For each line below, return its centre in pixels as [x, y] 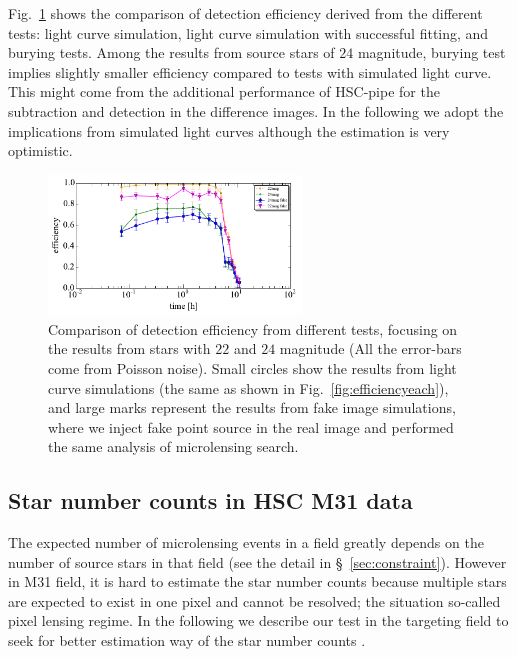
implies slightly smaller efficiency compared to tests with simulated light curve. [250, 71]
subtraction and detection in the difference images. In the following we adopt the [256, 110]
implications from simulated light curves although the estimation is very [229, 130]
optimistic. [40, 150]
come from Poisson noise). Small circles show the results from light [252, 367]
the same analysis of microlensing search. [173, 446]
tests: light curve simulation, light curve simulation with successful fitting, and [248, 32]
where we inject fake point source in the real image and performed [251, 426]
